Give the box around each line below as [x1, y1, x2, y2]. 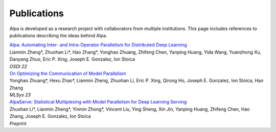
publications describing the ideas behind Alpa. [9, 32, 107, 38]
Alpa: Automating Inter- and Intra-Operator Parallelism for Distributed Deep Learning [9, 42, 188, 48]
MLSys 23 [9, 92, 31, 98]
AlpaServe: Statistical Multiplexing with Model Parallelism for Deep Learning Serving [9, 99, 187, 105]
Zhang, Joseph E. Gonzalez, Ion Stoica [9, 113, 91, 119]
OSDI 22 [9, 63, 28, 69]
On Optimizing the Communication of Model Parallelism [9, 70, 126, 76]
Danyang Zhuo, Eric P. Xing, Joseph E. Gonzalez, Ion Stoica [9, 56, 135, 62]
